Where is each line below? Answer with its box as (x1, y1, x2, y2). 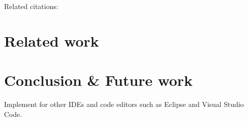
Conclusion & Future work (4, 70, 193, 90)
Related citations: (4, 1, 58, 11)
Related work (4, 30, 99, 51)
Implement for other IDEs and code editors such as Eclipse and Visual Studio (4, 99, 244, 109)
